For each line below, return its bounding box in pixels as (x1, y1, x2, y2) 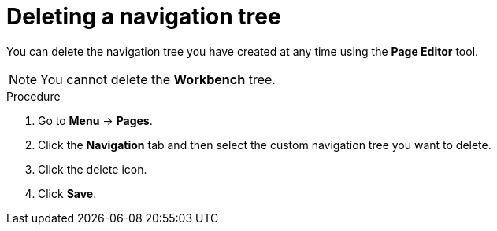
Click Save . (38, 186, 97, 200)
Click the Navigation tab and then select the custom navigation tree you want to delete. (38, 137, 491, 152)
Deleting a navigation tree (6, 3, 281, 30)
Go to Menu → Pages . (38, 113, 153, 127)
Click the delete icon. (38, 162, 147, 176)
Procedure (6, 89, 61, 103)
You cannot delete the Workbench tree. (40, 71, 276, 87)
